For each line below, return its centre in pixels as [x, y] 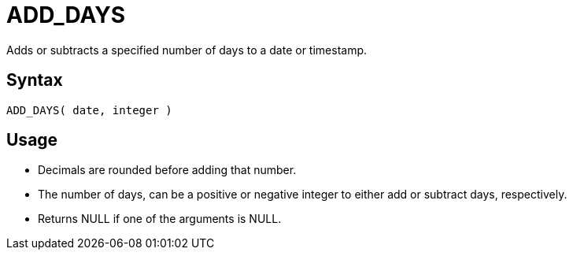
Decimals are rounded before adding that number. [167, 170]
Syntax [35, 80]
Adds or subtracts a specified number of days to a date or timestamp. [187, 50]
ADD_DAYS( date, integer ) [89, 110]
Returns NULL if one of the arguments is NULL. [160, 219]
